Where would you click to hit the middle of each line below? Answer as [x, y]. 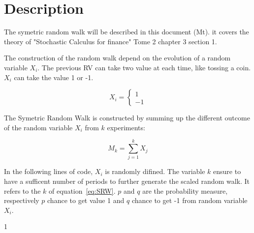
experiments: [126, 127]
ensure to [227, 171]
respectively [22, 200]
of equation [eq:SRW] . [82, 190]
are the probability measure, [185, 190]
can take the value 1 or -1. [54, 77]
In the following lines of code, [48, 171]
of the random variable [38, 127]
